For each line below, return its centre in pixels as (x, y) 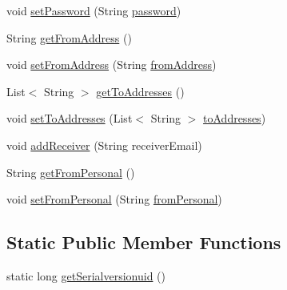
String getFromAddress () (69, 37)
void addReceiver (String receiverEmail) (104, 145)
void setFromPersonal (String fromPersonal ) (114, 199)
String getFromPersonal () (71, 172)
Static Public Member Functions (144, 242)
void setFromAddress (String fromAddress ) (112, 64)
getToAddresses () (140, 91)
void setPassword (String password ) (94, 10)
